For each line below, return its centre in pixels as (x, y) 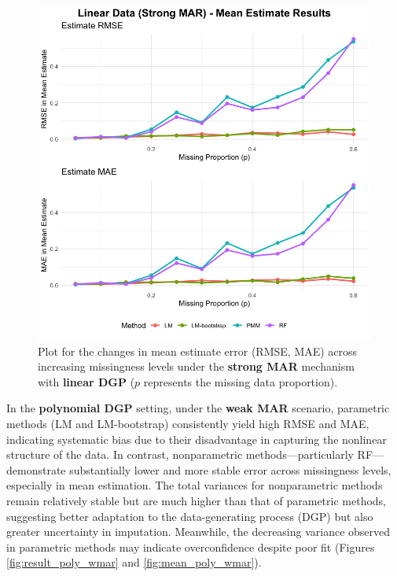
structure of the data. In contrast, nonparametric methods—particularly (180, 454)
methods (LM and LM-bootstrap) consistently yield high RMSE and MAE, (188, 423)
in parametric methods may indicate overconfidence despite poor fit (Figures (191, 546)
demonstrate (36, 469)
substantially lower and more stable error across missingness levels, (230, 469)
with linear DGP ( (86, 381)
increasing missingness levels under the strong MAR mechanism (196, 366)
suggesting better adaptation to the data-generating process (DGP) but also (190, 516)
